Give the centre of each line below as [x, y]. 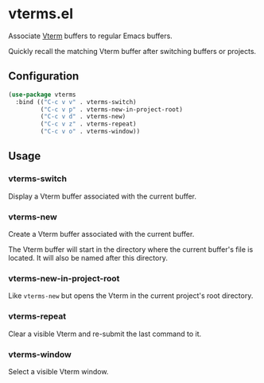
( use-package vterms [43, 95]
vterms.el [41, 14]
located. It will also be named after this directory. [88, 257]
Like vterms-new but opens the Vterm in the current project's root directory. [131, 296]
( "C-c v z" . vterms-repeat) [88, 124]
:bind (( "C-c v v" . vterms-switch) [76, 102]
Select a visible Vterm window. [58, 371]
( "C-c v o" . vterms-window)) [90, 132]
